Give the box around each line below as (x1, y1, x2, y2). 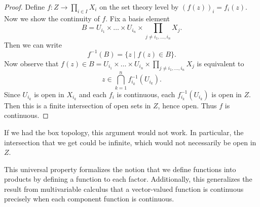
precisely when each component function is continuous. (4, 193, 174, 204)
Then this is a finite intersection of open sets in (4, 100, 151, 110)
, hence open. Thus (158, 100, 217, 110)
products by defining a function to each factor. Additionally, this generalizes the (4, 174, 252, 184)
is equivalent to (197, 58, 244, 68)
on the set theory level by (99, 2, 179, 12)
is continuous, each (117, 89, 175, 99)
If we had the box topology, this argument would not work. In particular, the (4, 127, 244, 137)
